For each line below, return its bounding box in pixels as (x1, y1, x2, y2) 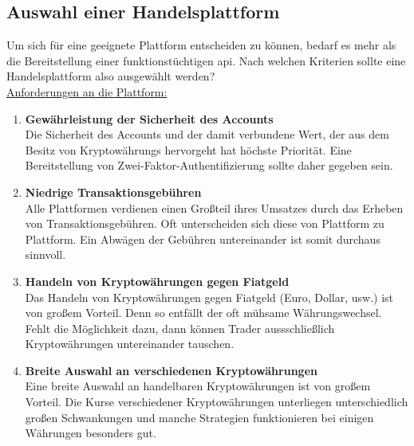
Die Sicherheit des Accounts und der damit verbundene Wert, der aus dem (25, 126, 389, 143)
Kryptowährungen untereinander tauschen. (25, 335, 235, 352)
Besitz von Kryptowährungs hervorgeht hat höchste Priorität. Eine (25, 141, 352, 158)
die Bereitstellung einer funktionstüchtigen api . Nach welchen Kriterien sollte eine (6, 52, 406, 68)
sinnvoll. (25, 246, 66, 263)
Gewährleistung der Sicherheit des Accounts (25, 110, 274, 127)
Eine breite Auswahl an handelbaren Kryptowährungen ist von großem (25, 378, 371, 394)
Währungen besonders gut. (25, 424, 156, 441)
